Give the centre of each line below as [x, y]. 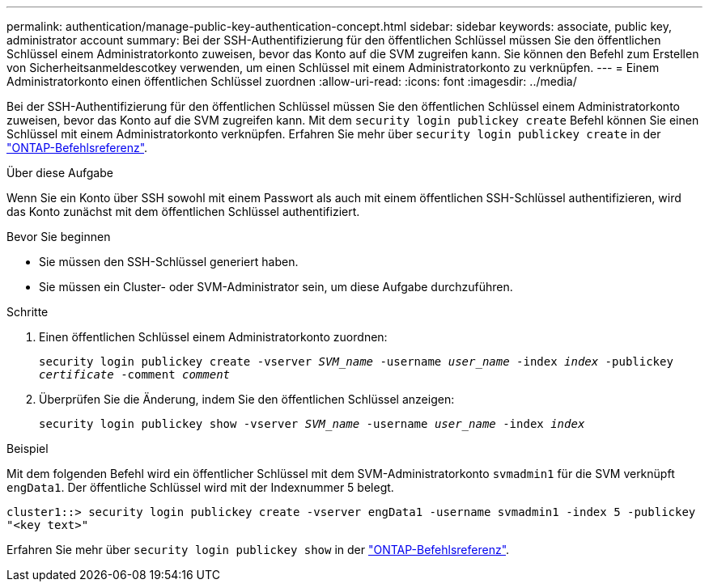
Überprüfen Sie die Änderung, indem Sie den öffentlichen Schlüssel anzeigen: [247, 399]
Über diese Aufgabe [60, 173]
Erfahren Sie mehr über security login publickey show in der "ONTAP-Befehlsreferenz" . [258, 550]
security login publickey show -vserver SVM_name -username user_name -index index [312, 424]
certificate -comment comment [135, 374]
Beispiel [28, 448]
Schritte [28, 312]
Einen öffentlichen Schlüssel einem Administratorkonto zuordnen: [213, 337]
